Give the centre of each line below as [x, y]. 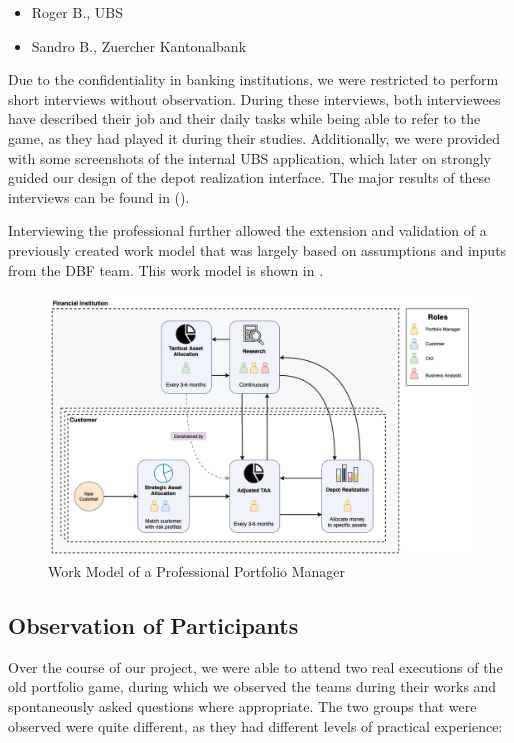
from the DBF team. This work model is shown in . [166, 269]
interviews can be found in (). [99, 196]
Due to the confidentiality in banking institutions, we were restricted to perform [253, 79]
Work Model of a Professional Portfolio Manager [197, 571]
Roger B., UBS [77, 12]
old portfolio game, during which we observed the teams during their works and [252, 686]
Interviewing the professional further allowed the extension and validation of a [247, 230]
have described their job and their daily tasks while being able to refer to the [244, 118]
